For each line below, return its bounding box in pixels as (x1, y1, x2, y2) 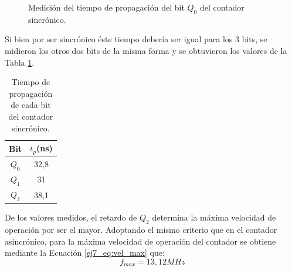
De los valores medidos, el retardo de (5, 211, 137, 223)
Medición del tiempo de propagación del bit (28, 1, 185, 13)
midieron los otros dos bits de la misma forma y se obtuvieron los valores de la (5, 44, 287, 56)
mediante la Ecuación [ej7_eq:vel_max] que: (5, 246, 165, 259)
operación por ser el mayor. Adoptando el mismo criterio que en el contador (5, 223, 277, 236)
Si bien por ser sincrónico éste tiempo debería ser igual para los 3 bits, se (5, 33, 267, 45)
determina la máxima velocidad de (152, 211, 276, 223)
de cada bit (11, 99, 51, 111)
